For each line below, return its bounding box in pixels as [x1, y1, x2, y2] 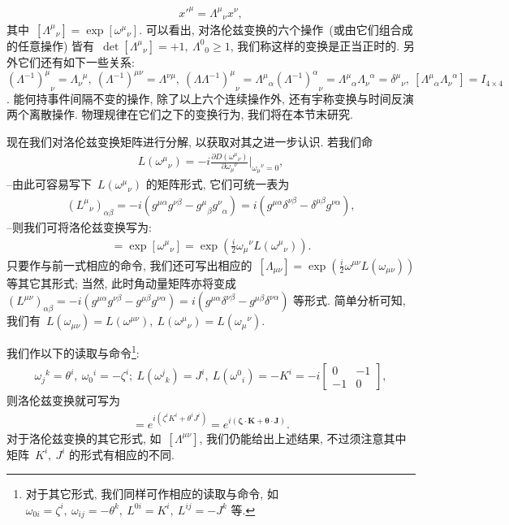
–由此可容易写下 [6, 176, 92, 193]
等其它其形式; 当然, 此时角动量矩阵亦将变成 [6, 274, 237, 291]
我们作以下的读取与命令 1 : [6, 342, 140, 361]
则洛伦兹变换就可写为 [6, 392, 120, 409]
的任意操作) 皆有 [6, 37, 95, 54]
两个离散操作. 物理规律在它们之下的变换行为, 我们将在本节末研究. [6, 106, 353, 123]
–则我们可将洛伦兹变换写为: [6, 218, 152, 235]
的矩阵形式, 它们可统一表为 [145, 176, 290, 193]
